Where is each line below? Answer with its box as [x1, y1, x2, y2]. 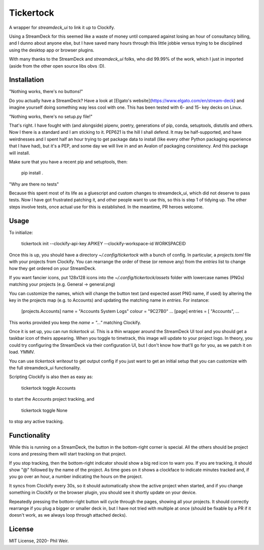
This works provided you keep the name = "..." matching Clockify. [9, 319, 141, 325]
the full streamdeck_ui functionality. [9, 365, 81, 371]
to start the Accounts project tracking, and [9, 396, 95, 402]
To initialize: [9, 229, 33, 235]
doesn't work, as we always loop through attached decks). [9, 512, 127, 518]
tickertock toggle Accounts [21, 385, 76, 391]
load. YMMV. [9, 349, 35, 355]
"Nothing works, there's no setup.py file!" [9, 113, 93, 120]
